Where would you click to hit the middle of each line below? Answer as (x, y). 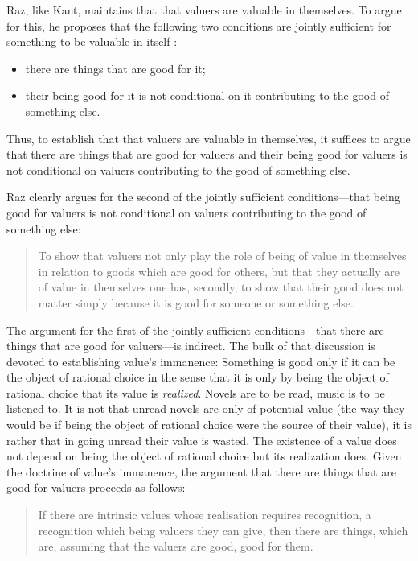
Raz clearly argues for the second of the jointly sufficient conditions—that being (203, 197)
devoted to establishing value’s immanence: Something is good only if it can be (201, 361)
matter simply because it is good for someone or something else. (196, 302)
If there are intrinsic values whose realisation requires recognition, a (205, 515)
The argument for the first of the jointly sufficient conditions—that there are (195, 330)
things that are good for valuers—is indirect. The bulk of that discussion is (191, 346)
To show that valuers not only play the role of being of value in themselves (222, 256)
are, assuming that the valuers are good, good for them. (176, 546)
